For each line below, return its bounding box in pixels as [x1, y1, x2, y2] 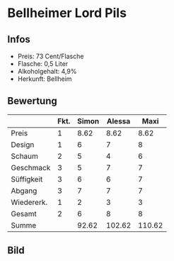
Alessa [106, 116, 131, 126]
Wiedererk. [11, 197, 48, 207]
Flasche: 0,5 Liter [17, 60, 69, 68]
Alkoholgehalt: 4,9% [17, 67, 77, 75]
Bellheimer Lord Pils [7, 5, 127, 21]
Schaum [11, 151, 39, 161]
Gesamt [11, 209, 37, 218]
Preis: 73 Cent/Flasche [17, 52, 84, 60]
